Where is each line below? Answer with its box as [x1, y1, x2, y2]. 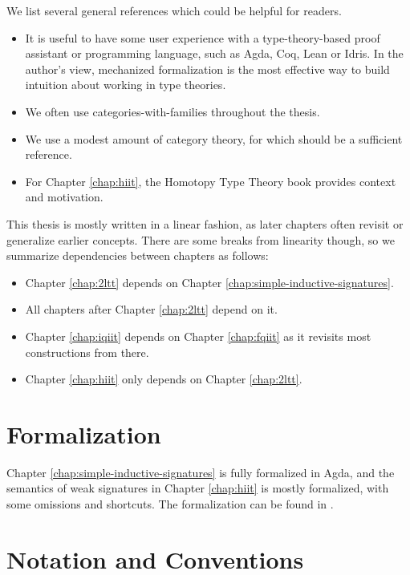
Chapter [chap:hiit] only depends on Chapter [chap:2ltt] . [25, 371, 302, 387]
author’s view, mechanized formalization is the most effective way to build [25, 60, 390, 77]
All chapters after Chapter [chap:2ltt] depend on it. [25, 301, 278, 318]
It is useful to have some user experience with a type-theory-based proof [25, 29, 380, 46]
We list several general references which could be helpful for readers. [6, 2, 342, 18]
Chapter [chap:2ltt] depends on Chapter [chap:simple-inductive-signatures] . [25, 273, 394, 290]
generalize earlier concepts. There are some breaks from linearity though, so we [6, 231, 395, 248]
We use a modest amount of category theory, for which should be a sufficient [25, 130, 403, 147]
